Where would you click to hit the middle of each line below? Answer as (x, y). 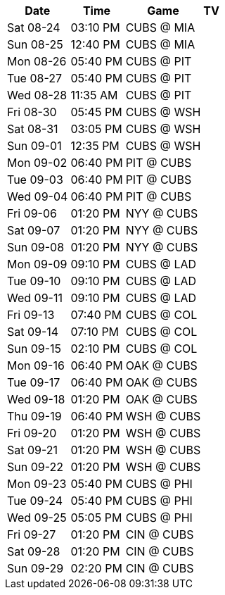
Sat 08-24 (34, 27)
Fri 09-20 (32, 433)
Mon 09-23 (37, 484)
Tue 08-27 (35, 78)
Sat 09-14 (33, 332)
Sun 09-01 (34, 146)
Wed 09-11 (35, 298)
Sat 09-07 (34, 230)
